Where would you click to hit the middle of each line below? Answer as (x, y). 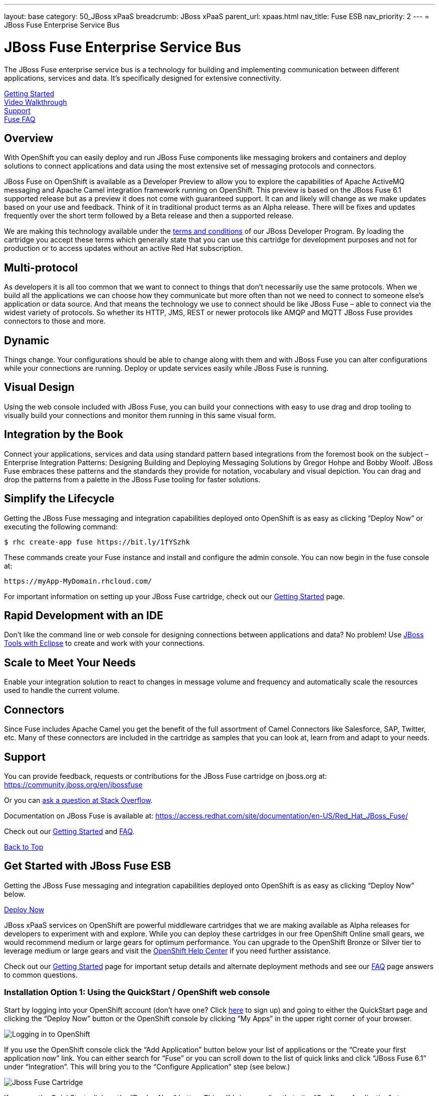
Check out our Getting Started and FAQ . (69, 831)
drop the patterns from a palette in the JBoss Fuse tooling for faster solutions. (132, 479)
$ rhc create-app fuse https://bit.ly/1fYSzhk (97, 542)
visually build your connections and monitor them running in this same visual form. (140, 415)
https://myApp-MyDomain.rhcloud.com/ (78, 581)
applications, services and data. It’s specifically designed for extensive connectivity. (143, 78)
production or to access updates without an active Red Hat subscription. (124, 248)
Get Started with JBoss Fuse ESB (88, 866)
